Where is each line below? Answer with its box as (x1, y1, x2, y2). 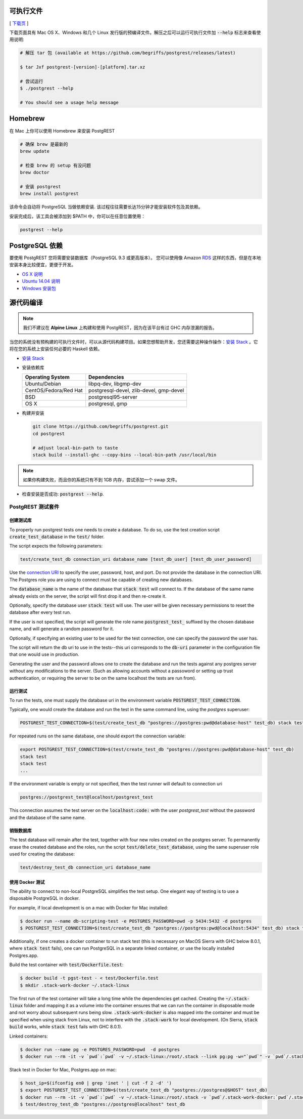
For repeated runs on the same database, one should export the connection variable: (9, 733, 186, 739)
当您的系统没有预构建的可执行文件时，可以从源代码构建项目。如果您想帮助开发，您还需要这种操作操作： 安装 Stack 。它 (9, 339, 259, 345)
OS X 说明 (22, 271, 43, 277)
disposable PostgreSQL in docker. (9, 895, 80, 901)
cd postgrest (32, 431, 65, 436)
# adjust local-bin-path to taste (32, 445, 118, 450)
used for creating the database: (9, 851, 75, 857)
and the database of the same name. (9, 814, 86, 820)
